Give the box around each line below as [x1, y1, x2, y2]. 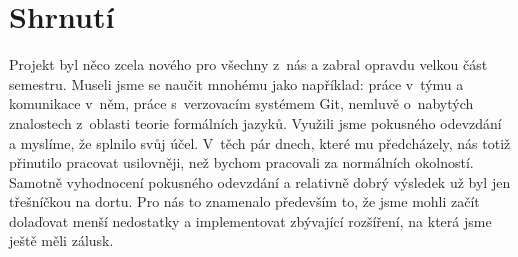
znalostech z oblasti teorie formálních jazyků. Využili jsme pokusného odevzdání [9, 112, 502, 133]
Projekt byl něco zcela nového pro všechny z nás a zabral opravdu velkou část [9, 54, 488, 75]
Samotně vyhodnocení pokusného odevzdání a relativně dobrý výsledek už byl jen [9, 171, 511, 192]
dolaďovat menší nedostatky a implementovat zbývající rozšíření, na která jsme [9, 210, 492, 231]
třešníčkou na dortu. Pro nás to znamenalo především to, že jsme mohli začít [9, 191, 480, 212]
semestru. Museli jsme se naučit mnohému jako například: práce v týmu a [9, 73, 464, 94]
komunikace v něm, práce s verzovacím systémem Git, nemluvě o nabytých [9, 93, 474, 114]
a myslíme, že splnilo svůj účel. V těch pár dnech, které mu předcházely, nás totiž [9, 132, 511, 153]
